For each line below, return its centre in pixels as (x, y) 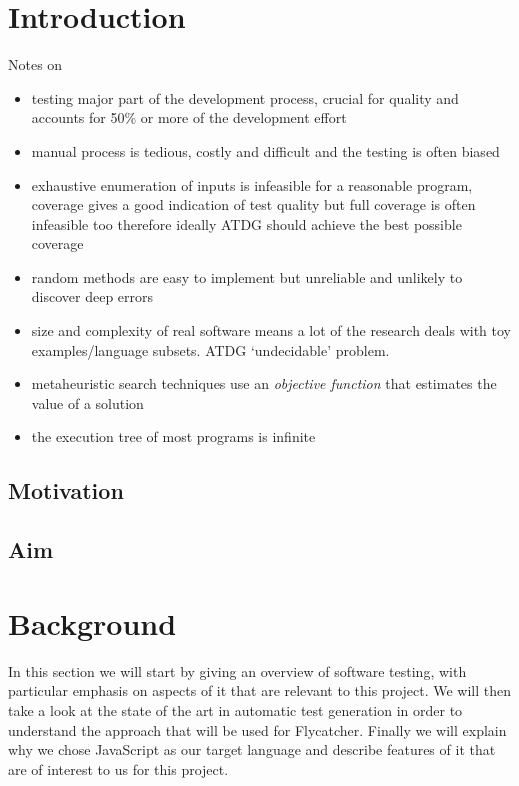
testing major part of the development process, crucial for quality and (245, 97)
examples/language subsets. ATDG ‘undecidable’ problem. (210, 349)
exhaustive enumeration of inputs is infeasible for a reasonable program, (252, 184)
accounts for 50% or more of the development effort (189, 117)
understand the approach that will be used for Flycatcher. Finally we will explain (257, 729)
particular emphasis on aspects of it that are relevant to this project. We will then (260, 690)
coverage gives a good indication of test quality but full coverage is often (253, 204)
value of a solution (87, 402)
